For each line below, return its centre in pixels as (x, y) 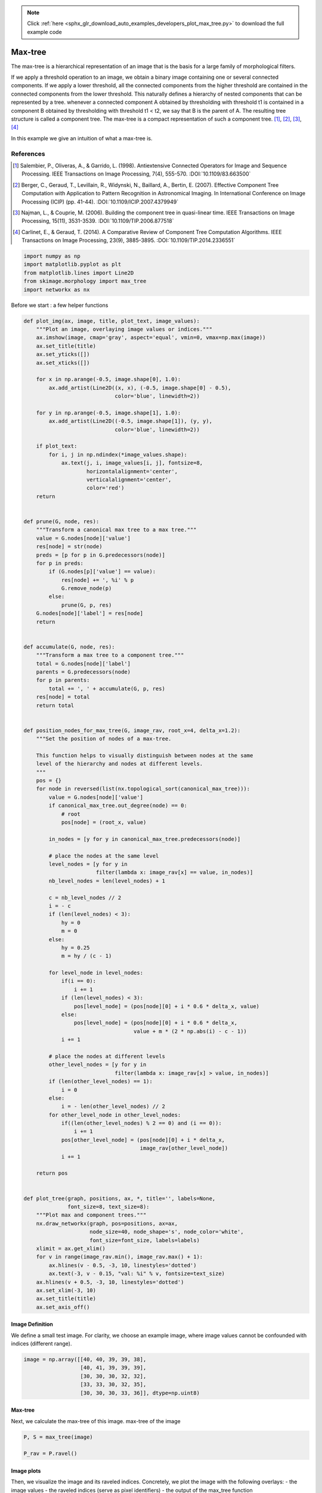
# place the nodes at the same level (104, 856)
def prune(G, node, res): (61, 521)
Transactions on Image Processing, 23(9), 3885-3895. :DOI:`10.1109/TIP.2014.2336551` (129, 240)
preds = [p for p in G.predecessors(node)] (100, 555)
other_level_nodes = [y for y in (97, 1065)
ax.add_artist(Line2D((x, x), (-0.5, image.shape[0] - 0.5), (140, 388)
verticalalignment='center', (129, 480)
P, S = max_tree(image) (58, 1437)
